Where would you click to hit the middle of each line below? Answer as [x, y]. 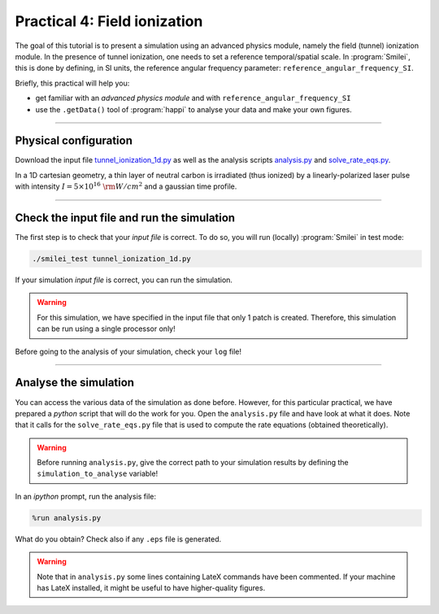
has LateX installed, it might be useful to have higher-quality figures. [151, 588]
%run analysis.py [67, 518]
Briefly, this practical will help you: [72, 83]
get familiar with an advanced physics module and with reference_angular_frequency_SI [193, 98]
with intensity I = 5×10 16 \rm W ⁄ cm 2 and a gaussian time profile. [126, 186]
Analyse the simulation [74, 383]
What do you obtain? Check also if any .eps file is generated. [118, 539]
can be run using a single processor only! [106, 329]
